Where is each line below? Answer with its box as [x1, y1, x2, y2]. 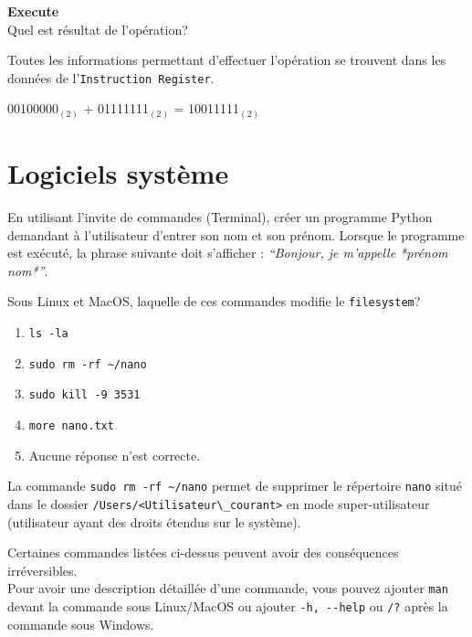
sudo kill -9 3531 [28, 388, 141, 402]
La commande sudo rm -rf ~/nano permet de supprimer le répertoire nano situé [7, 476, 462, 495]
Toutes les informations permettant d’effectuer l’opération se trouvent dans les [7, 50, 446, 69]
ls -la [28, 327, 68, 341]
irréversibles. [7, 560, 78, 579]
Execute [7, 2, 59, 20]
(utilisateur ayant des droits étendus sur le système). [7, 512, 301, 531]
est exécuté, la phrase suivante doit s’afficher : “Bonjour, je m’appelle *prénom [7, 243, 448, 262]
